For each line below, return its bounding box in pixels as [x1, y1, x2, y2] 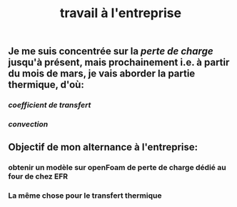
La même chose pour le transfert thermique [8, 191, 162, 201]
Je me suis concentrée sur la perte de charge [8, 45, 213, 58]
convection [8, 119, 49, 129]
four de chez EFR [8, 171, 69, 181]
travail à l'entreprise [60, 5, 181, 21]
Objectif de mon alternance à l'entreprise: [8, 141, 198, 153]
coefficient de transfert [8, 100, 91, 110]
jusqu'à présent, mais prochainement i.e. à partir [8, 56, 230, 69]
